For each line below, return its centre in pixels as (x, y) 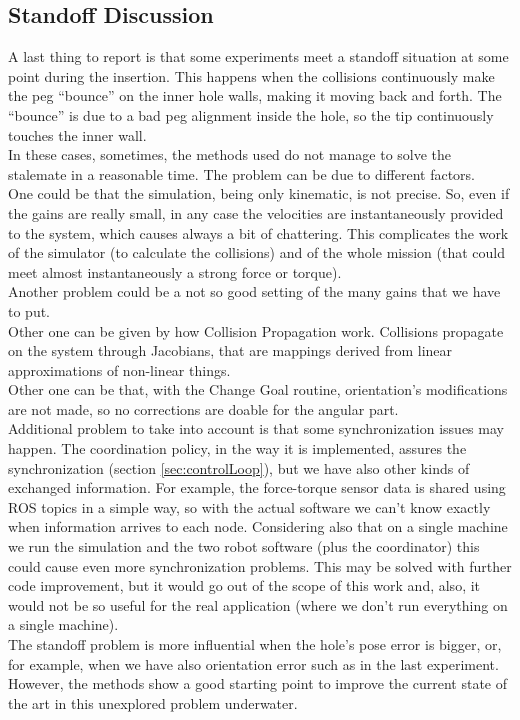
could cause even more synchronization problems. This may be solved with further (260, 565)
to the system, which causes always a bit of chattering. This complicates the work (258, 232)
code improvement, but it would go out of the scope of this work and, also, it (244, 585)
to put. (29, 310)
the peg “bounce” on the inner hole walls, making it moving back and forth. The (255, 95)
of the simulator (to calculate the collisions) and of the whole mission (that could (257, 252)
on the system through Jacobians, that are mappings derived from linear (230, 350)
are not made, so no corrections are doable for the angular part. (203, 408)
